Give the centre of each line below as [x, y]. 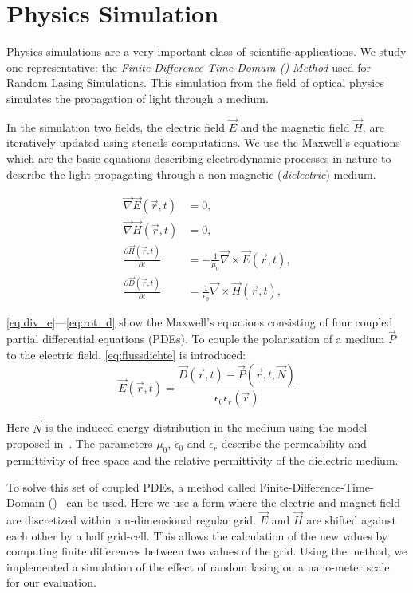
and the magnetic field [295, 127]
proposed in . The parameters [80, 443]
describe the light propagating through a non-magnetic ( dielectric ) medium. [191, 174]
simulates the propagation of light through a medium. [138, 98]
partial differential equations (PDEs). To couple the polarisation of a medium [196, 339]
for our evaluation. [51, 582]
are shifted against [351, 520]
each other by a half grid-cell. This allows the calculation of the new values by [197, 535]
